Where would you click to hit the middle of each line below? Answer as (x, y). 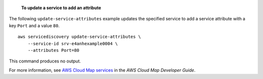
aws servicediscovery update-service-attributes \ (79, 37)
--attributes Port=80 (54, 50)
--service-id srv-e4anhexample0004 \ (73, 43)
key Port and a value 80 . (34, 25)
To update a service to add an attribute (61, 8)
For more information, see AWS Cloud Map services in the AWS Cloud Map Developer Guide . (102, 70)
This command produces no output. (45, 61)
